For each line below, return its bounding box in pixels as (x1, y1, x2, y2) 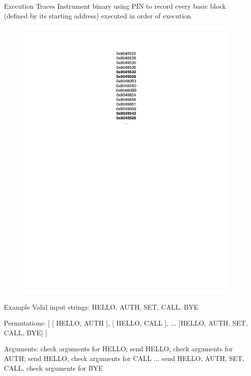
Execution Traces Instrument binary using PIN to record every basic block (4, 1, 226, 11)
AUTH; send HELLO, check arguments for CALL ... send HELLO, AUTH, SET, (4, 353, 245, 363)
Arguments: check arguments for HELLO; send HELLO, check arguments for (4, 344, 233, 354)
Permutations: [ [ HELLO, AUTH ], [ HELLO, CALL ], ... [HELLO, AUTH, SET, (4, 318, 248, 328)
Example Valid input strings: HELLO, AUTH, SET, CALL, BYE (4, 301, 199, 312)
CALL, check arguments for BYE (4, 362, 103, 373)
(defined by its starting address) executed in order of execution (4, 10, 191, 20)
